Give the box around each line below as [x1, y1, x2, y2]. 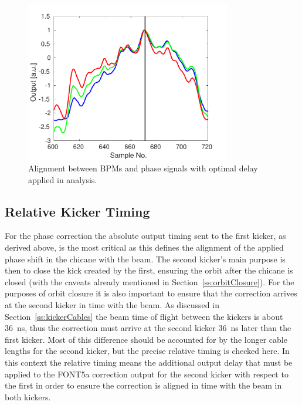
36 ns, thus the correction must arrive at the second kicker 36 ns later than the [5, 322, 291, 334]
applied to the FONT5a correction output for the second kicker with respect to [5, 367, 289, 380]
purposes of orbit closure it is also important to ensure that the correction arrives [5, 287, 297, 299]
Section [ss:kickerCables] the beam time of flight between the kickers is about [5, 310, 283, 322]
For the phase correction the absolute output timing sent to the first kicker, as [5, 230, 286, 242]
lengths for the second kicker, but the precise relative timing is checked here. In [5, 345, 290, 357]
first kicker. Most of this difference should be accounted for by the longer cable [5, 333, 287, 345]
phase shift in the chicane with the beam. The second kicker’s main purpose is [5, 252, 286, 265]
